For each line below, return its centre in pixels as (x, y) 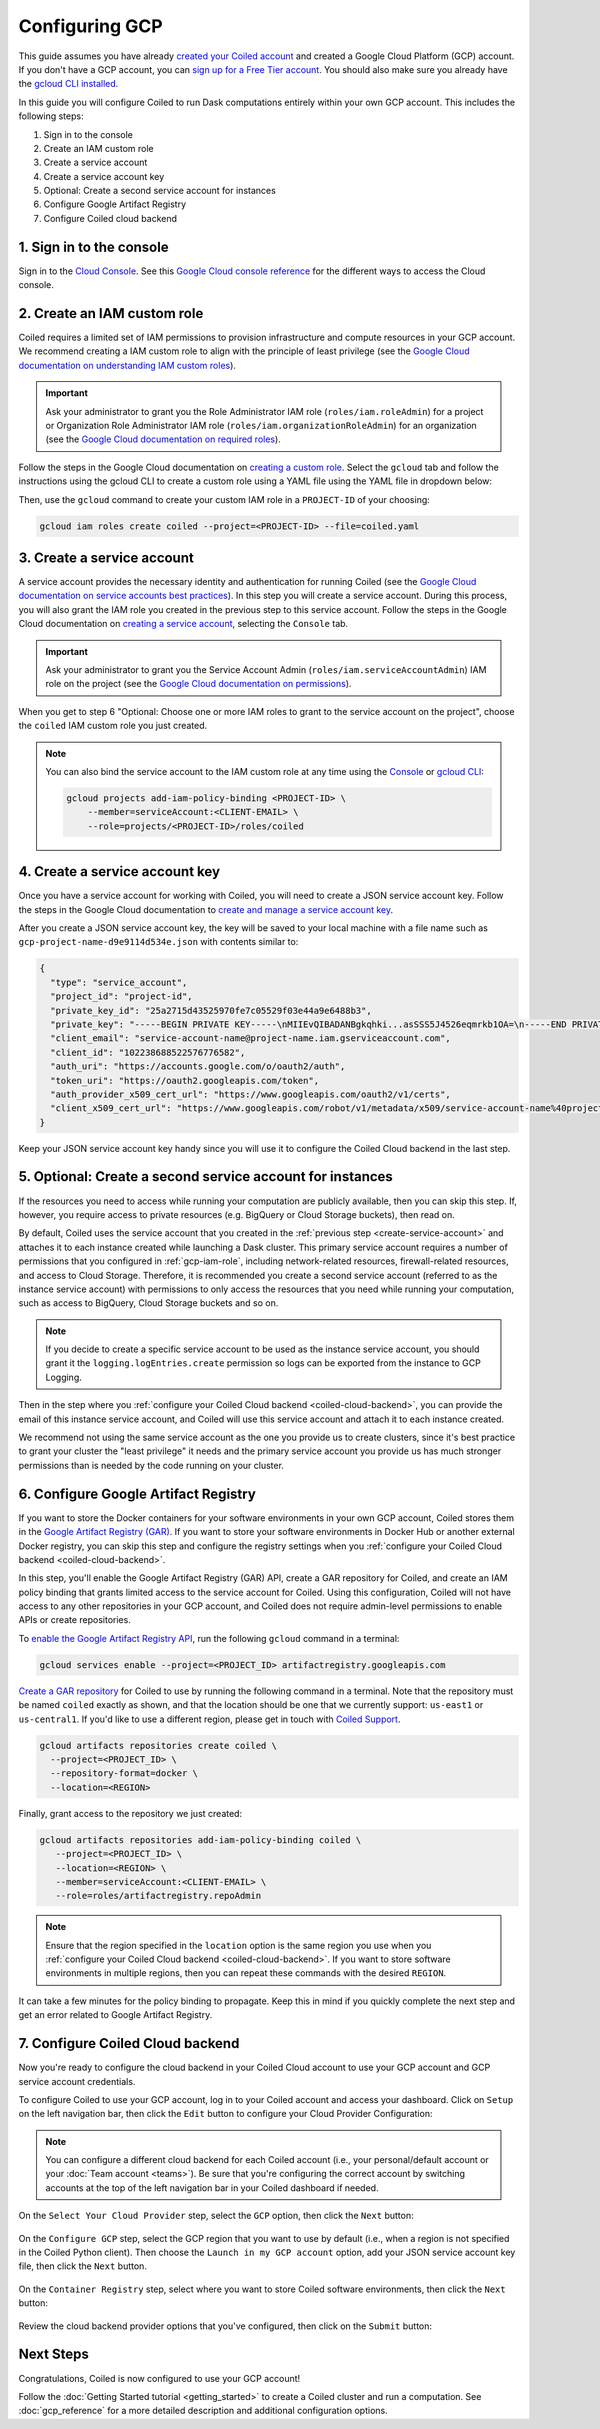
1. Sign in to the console (93, 246)
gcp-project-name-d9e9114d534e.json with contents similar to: (158, 942)
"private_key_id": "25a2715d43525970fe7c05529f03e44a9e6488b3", (211, 1010)
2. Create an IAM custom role (111, 313)
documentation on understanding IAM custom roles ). (127, 365)
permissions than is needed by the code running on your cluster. (151, 1465)
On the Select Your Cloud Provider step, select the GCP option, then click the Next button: (216, 2216)
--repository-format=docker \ (124, 1773)
